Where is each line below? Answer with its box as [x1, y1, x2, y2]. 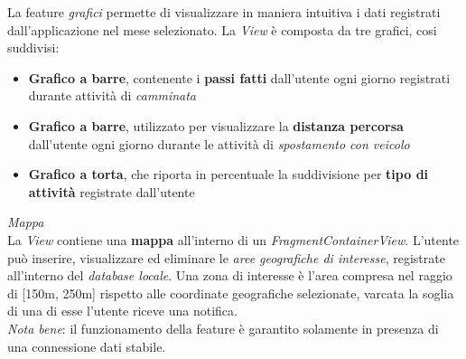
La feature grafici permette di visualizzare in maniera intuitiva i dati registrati [7, 3, 441, 21]
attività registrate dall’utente [28, 182, 195, 201]
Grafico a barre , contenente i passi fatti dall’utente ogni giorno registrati [28, 68, 451, 87]
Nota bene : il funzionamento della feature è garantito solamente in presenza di [7, 318, 439, 337]
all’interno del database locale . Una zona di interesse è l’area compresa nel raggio [7, 266, 452, 285]
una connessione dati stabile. [7, 336, 166, 355]
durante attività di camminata [28, 86, 196, 105]
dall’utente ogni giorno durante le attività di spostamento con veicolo [28, 134, 410, 153]
